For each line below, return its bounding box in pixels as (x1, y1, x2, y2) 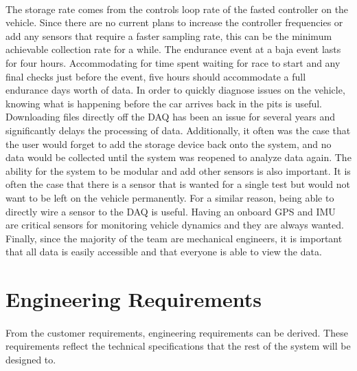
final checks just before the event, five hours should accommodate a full (5, 69, 306, 83)
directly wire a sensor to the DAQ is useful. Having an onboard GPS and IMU (5, 204, 336, 218)
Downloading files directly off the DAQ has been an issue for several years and (5, 109, 336, 124)
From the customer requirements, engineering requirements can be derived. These (5, 325, 348, 339)
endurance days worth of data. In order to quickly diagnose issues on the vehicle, (5, 83, 345, 97)
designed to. (5, 352, 56, 367)
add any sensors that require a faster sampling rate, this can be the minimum (5, 28, 332, 43)
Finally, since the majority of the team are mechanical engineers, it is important (5, 231, 343, 245)
